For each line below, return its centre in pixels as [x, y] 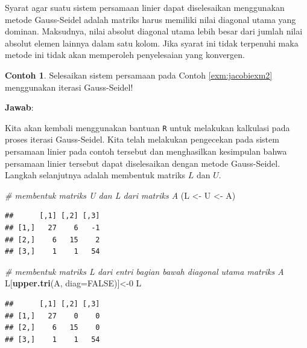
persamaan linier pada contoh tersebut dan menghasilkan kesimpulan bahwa [146, 151]
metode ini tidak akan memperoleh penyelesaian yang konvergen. [125, 55]
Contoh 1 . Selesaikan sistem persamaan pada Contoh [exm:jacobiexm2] [139, 75]
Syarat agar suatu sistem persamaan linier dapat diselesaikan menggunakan [145, 7]
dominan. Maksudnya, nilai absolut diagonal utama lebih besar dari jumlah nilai [154, 31]
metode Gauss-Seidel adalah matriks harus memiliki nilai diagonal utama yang [150, 19]
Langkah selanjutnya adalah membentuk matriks [95, 175]
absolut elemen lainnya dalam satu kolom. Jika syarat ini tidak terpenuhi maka [152, 43]
